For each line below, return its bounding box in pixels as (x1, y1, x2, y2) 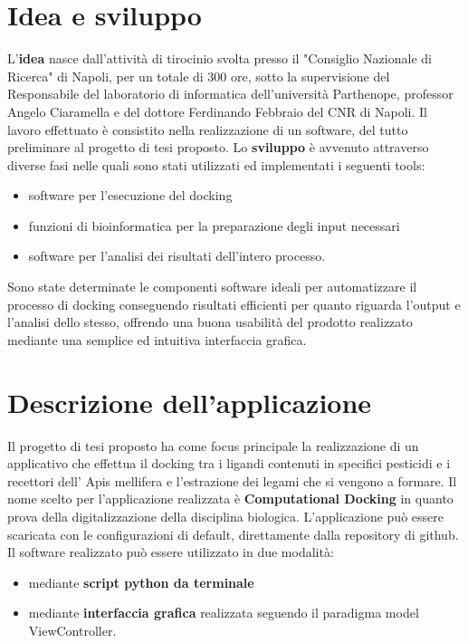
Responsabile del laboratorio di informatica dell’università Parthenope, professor (7, 84, 454, 103)
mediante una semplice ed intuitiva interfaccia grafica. (7, 330, 307, 349)
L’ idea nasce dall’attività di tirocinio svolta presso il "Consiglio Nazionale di (7, 49, 432, 68)
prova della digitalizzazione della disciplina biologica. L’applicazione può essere (7, 506, 444, 525)
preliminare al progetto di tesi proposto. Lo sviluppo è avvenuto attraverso (7, 138, 429, 157)
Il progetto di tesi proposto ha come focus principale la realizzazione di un (7, 436, 419, 455)
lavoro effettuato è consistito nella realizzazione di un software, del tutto (7, 120, 408, 139)
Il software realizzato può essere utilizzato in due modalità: (7, 542, 334, 561)
